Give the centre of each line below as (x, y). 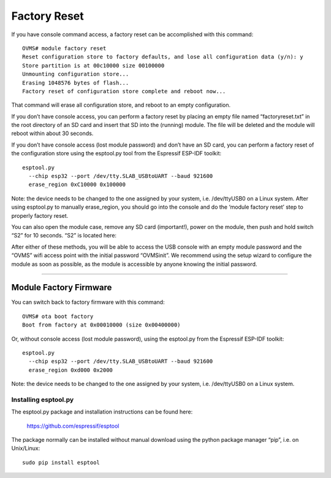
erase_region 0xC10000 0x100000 (77, 185)
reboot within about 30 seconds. (52, 133)
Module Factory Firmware (62, 287)
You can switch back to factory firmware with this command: (88, 302)
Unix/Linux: (26, 449)
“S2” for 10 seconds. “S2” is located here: (64, 236)
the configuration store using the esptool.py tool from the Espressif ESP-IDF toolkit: (116, 153)
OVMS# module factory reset (64, 48)
